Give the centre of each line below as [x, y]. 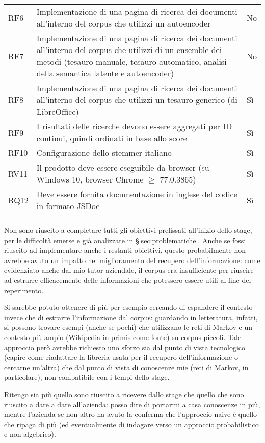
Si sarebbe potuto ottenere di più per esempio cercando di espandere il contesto [128, 307]
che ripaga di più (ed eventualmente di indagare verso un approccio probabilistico [131, 424]
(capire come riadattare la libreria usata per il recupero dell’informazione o [121, 357]
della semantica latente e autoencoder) [105, 73]
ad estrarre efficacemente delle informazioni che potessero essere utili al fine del [128, 280]
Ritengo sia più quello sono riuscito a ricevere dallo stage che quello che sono [124, 394]
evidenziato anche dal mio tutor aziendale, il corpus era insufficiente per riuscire [129, 270]
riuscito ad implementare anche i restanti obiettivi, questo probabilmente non [125, 250]
